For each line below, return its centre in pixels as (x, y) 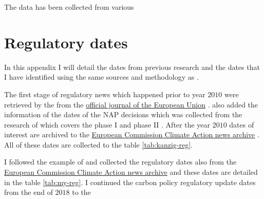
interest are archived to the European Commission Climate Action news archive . (132, 134)
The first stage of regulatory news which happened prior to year (105, 94)
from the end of (29, 192)
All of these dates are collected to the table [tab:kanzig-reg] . (98, 144)
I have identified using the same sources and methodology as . (101, 77)
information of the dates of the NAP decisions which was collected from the (123, 114)
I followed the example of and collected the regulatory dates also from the (120, 162)
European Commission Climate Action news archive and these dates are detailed (131, 172)
